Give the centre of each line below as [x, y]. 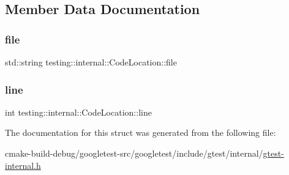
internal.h [23, 165]
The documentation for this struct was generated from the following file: [141, 132]
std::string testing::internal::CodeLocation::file [91, 62]
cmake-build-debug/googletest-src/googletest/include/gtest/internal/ [134, 153]
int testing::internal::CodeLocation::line [78, 112]
